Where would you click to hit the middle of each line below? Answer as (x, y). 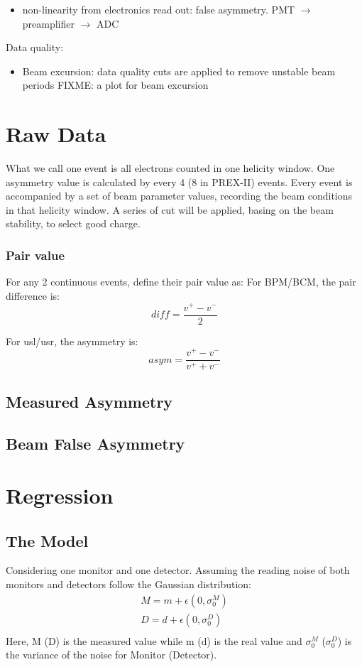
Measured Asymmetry (89, 401)
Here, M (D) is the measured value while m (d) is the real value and (154, 640)
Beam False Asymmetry (95, 443)
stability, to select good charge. (73, 223)
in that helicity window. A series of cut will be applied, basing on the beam (170, 209)
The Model (47, 540)
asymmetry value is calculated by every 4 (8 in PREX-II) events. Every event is (179, 181)
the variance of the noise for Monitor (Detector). (111, 655)
